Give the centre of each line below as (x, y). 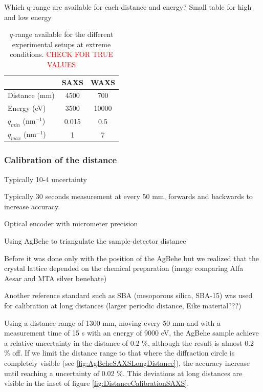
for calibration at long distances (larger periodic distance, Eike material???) (123, 305)
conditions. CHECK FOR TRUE (61, 54)
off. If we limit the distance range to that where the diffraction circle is (124, 353)
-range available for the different (63, 34)
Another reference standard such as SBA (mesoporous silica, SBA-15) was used (128, 295)
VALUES (62, 64)
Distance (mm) (31, 95)
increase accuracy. (32, 206)
